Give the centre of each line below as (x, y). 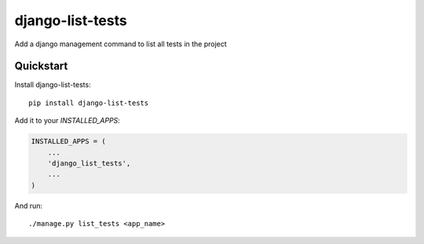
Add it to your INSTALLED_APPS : (68, 121)
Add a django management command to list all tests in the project (121, 44)
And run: (29, 206)
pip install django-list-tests (89, 103)
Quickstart (41, 66)
